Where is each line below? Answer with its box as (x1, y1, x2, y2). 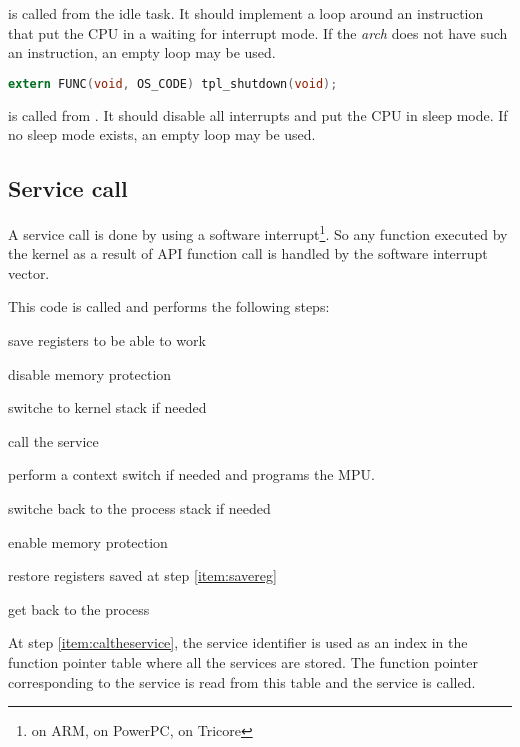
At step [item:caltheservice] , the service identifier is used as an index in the (8, 632, 468, 653)
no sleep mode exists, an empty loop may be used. (8, 124, 316, 145)
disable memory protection (8, 363, 172, 384)
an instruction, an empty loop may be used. (8, 42, 276, 63)
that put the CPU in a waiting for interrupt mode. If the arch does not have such (8, 22, 508, 43)
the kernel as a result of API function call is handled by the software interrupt (8, 243, 488, 264)
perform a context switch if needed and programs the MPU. (8, 464, 375, 485)
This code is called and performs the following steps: (8, 296, 330, 317)
